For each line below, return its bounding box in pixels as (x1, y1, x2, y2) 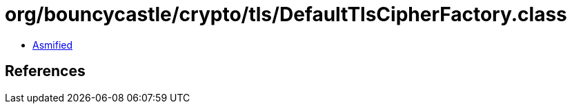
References (5, 62, 86, 80)
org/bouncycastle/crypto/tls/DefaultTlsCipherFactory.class (5, 3, 567, 26)
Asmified (32, 38, 73, 51)
